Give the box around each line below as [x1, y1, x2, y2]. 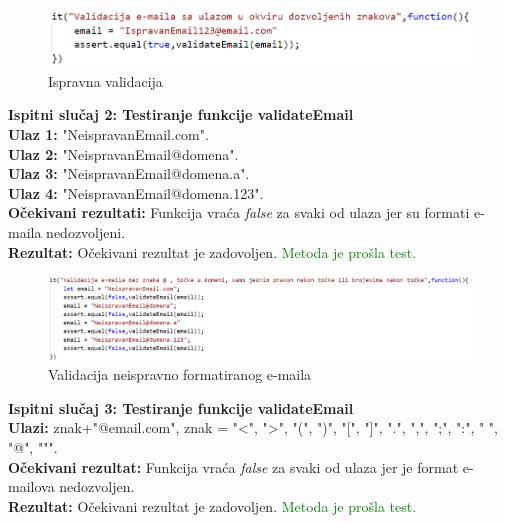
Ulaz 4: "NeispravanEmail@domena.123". [8, 182, 264, 203]
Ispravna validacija [48, 70, 163, 91]
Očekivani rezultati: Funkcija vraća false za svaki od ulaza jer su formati [8, 202, 470, 223]
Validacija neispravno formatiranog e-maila [48, 364, 312, 385]
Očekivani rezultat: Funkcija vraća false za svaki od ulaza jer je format [8, 456, 459, 477]
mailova [8, 476, 55, 497]
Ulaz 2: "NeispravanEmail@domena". [8, 143, 239, 164]
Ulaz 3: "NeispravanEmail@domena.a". [8, 163, 250, 184]
